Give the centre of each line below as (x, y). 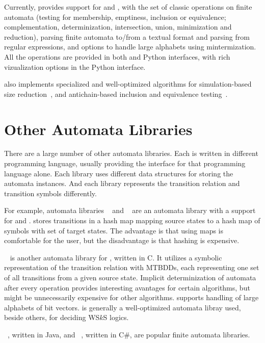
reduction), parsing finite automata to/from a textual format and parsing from (127, 36)
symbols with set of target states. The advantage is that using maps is (114, 230)
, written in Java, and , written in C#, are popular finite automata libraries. (129, 334)
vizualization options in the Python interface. (75, 67)
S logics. (116, 317)
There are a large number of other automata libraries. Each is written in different (131, 153)
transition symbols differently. (50, 193)
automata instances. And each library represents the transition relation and (122, 183)
